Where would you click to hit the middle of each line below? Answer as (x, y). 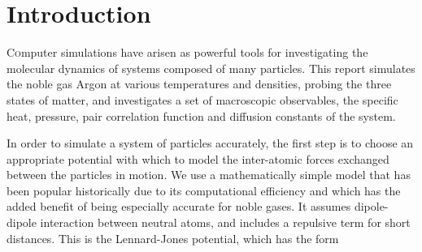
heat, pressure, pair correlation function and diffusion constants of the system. (201, 115)
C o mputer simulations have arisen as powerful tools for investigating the (187, 52)
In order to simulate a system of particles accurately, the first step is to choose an (210, 143)
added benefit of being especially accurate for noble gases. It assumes (179, 206)
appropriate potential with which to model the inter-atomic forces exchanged (198, 158)
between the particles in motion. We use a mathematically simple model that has (209, 175)
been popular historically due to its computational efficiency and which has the (204, 190)
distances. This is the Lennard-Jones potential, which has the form (173, 238)
